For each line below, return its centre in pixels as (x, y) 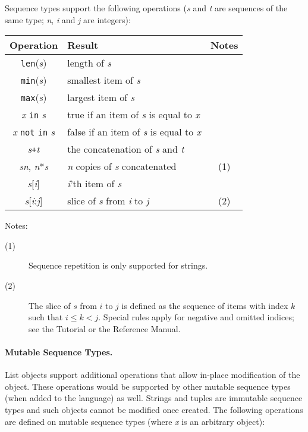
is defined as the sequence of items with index (205, 305)
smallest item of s (104, 80)
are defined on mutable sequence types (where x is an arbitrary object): (135, 421)
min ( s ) (34, 80)
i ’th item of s (95, 184)
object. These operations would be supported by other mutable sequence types (148, 386)
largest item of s (101, 97)
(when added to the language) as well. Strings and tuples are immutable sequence (154, 398)
